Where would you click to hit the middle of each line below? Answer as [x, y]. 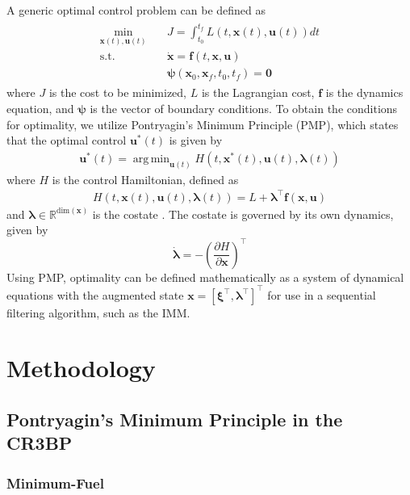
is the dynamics [364, 92]
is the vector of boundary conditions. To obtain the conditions [244, 109]
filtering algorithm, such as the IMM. [98, 312]
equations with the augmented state [95, 294]
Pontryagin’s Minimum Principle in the [175, 419]
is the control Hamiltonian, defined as [145, 179]
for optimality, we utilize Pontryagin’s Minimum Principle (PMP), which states [203, 124]
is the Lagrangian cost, [258, 92]
